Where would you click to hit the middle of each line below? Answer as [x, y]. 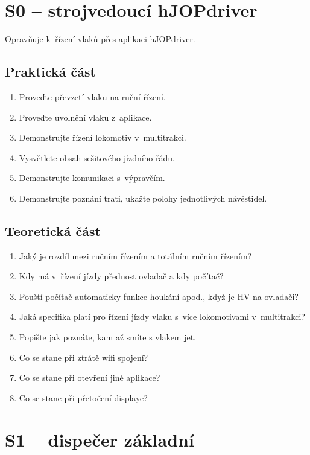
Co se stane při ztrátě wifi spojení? [84, 357]
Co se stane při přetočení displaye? [83, 397]
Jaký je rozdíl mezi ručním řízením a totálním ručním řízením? [135, 256]
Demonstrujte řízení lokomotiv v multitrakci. [103, 137]
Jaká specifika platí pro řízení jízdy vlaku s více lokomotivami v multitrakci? [162, 317]
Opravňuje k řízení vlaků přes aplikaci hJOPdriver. [100, 39]
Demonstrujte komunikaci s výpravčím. [92, 178]
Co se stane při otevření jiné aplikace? [90, 377]
